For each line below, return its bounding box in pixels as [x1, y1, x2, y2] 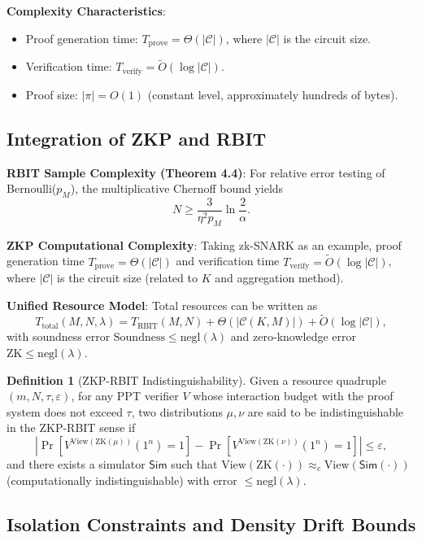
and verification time [176, 252, 280, 269]
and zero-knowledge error [230, 328, 356, 345]
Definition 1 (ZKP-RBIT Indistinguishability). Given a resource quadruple [7, 371, 386, 388]
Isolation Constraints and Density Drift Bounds [7, 511, 416, 536]
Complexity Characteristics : [7, 2, 166, 19]
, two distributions [131, 403, 223, 420]
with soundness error [7, 328, 111, 345]
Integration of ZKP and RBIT [7, 125, 267, 151]
